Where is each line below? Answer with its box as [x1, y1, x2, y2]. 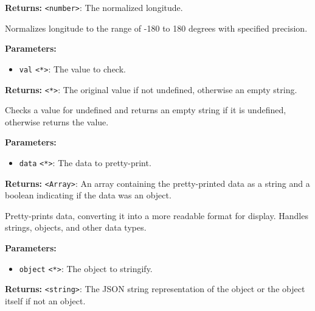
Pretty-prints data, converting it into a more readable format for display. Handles [5, 209, 308, 222]
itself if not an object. [5, 294, 86, 307]
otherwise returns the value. [5, 115, 109, 128]
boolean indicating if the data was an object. [5, 189, 171, 201]
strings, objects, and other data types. [5, 221, 147, 234]
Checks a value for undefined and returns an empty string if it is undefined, [5, 103, 286, 116]
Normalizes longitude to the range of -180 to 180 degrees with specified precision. [5, 21, 308, 34]
